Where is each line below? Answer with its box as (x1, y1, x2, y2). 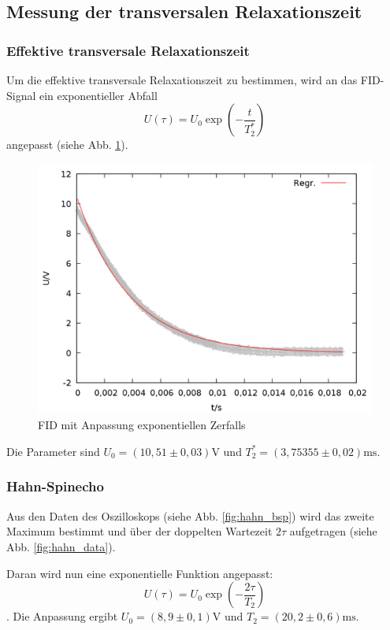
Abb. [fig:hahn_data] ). (6, 538, 116, 554)
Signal (6, 87, 36, 103)
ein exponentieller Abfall (39, 87, 158, 103)
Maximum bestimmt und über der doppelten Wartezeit (6, 523, 273, 539)
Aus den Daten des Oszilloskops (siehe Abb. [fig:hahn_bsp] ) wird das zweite (6, 507, 374, 524)
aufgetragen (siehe (289, 523, 377, 539)
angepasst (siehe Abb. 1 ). (6, 136, 128, 153)
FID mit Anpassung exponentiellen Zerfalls (38, 417, 246, 433)
